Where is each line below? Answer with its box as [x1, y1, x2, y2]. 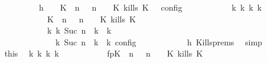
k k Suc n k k [47, 24, 112, 37]
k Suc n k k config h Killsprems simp [55, 35, 262, 48]
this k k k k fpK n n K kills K [4, 47, 203, 59]
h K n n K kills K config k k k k [38, 1, 262, 13]
